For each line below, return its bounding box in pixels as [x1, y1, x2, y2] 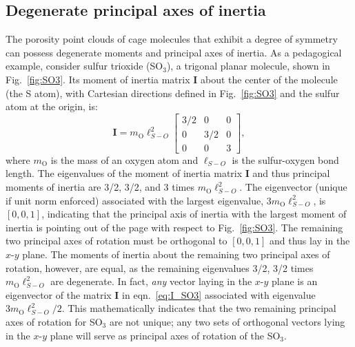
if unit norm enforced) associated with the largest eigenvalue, [6, 193, 264, 207]
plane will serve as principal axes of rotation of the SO [50, 328, 281, 342]
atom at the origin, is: [6, 99, 98, 114]
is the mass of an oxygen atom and [50, 152, 199, 167]
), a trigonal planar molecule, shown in [166, 59, 330, 73]
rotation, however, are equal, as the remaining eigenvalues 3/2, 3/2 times [6, 260, 314, 275]
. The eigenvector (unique [239, 180, 347, 194]
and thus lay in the [269, 233, 350, 248]
